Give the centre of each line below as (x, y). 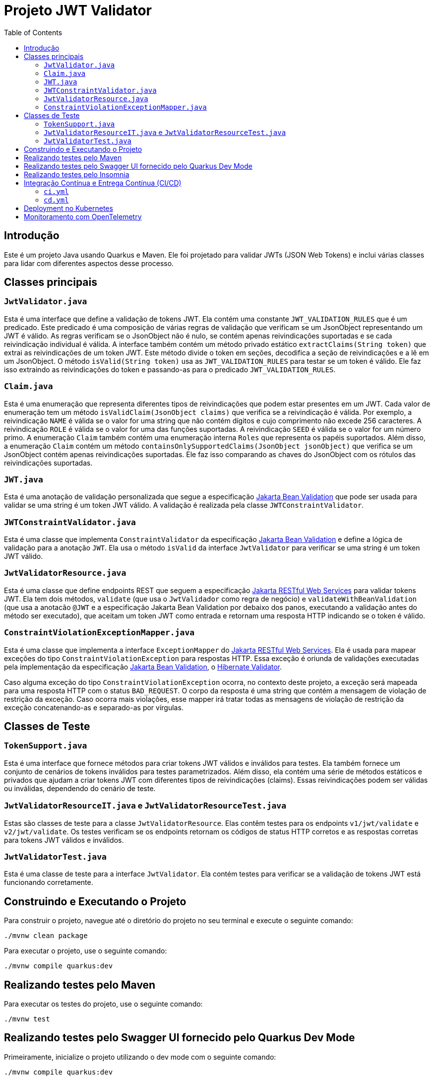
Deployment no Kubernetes (68, 208)
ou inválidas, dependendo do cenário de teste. (80, 788)
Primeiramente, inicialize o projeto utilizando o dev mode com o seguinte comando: (140, 1057)
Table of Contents (33, 32)
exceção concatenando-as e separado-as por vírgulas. (94, 707)
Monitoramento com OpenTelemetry (83, 216)
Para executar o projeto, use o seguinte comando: (86, 951)
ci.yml (56, 191)
